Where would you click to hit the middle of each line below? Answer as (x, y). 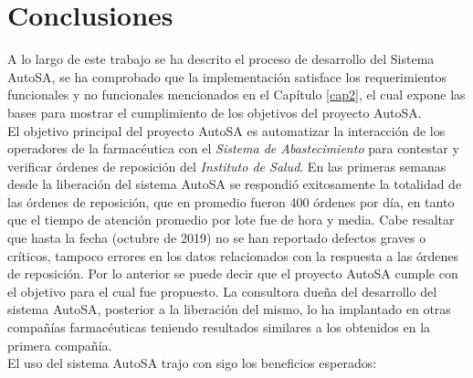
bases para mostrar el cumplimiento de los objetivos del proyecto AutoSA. (215, 112)
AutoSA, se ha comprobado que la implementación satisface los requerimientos (227, 76)
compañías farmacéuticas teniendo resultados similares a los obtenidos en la (219, 327)
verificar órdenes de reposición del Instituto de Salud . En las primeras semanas (227, 166)
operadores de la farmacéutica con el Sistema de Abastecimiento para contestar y (233, 148)
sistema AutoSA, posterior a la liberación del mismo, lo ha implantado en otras (229, 309)
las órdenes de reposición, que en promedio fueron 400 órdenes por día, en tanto (231, 201)
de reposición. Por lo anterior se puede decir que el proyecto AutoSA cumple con (233, 273)
